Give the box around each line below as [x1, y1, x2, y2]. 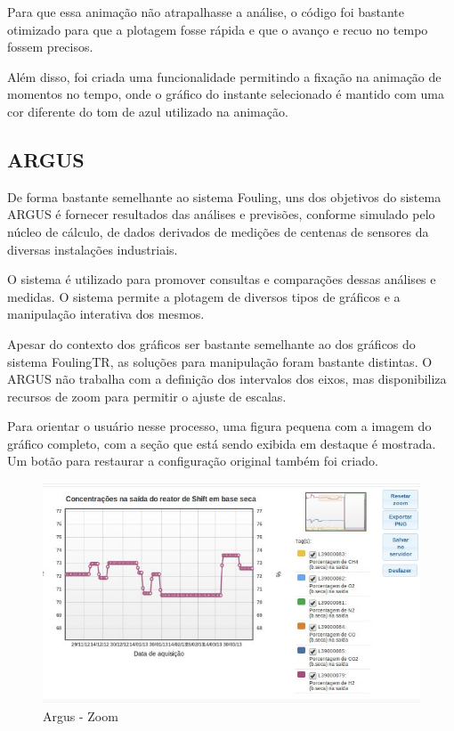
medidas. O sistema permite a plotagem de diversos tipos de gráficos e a [7, 287, 401, 305]
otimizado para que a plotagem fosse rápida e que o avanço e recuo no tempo [7, 20, 428, 38]
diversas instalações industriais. [7, 240, 178, 258]
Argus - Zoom [43, 707, 118, 726]
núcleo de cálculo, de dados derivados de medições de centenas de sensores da [7, 222, 429, 240]
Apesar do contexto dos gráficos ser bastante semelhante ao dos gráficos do [7, 334, 416, 353]
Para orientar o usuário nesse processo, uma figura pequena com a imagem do [7, 417, 432, 435]
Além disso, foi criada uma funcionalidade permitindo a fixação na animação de [7, 67, 442, 85]
